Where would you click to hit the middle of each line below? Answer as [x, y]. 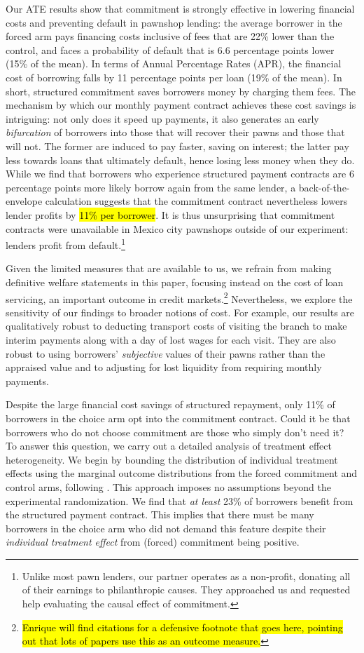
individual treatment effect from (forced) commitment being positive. [153, 542]
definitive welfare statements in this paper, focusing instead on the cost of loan [175, 282]
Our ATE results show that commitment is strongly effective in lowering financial [180, 8]
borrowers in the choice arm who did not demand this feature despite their [166, 528]
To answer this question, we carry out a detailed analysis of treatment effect [169, 446]
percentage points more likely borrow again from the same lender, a [151, 187]
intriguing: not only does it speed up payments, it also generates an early [162, 118]
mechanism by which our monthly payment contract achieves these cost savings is [181, 105]
